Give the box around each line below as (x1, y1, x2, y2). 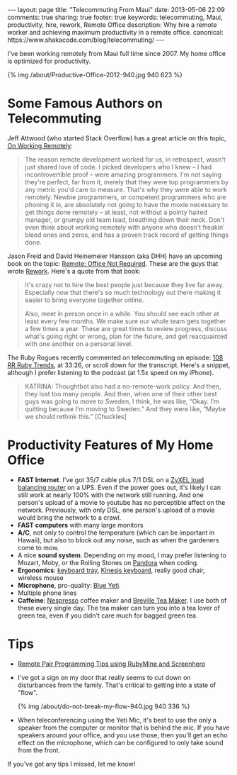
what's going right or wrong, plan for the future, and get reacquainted (24, 332, 228, 340)
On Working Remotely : (7, 141, 73, 150)
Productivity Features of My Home (7, 437, 214, 453)
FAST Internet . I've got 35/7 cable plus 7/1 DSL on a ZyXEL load (17, 475, 204, 484)
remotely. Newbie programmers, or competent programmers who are (24, 193, 226, 201)
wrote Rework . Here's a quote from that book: (7, 267, 141, 275)
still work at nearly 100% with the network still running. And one (17, 491, 204, 499)
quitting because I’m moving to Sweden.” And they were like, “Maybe (24, 404, 226, 413)
